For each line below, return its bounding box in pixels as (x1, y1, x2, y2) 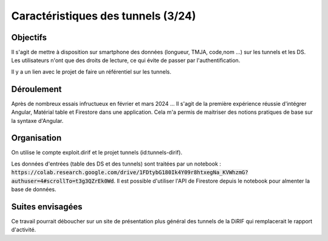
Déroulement (11, 84, 62, 94)
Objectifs (11, 32, 47, 43)
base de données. (11, 186, 56, 193)
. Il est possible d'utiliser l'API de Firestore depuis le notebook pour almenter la (113, 177, 310, 184)
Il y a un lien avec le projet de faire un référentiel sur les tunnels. (11, 68, 171, 75)
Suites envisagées (11, 201, 83, 212)
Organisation (11, 133, 62, 143)
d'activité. (11, 226, 36, 234)
